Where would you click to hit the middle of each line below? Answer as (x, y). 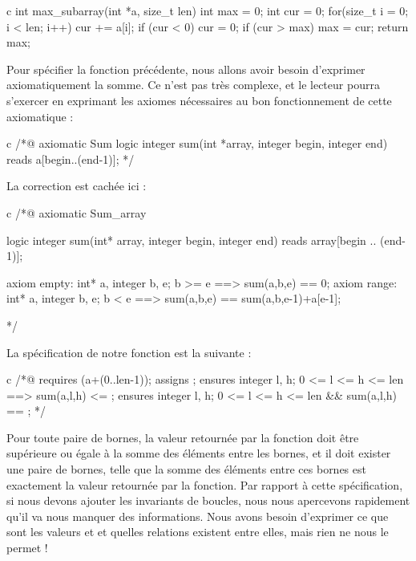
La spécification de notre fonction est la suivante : (129, 352)
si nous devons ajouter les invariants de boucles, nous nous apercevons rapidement (208, 500)
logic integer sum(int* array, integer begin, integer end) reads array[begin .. (192, 240)
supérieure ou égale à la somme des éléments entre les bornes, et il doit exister (199, 453)
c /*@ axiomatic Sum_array (77, 212)
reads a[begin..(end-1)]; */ (71, 159)
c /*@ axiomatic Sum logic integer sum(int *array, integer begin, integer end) (197, 143)
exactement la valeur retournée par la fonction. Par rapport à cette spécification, (205, 484)
